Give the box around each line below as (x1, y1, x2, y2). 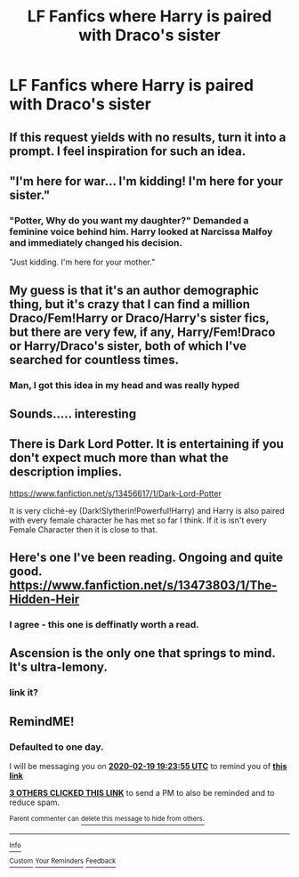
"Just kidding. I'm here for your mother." (9, 256, 156, 268)
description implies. (9, 465, 123, 480)
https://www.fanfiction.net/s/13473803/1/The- (9, 578, 278, 593)
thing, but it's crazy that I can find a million (9, 296, 251, 312)
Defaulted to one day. (9, 741, 104, 753)
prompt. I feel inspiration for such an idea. (9, 143, 246, 158)
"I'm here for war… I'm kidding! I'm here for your (9, 174, 283, 189)
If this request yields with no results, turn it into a (9, 129, 287, 144)
